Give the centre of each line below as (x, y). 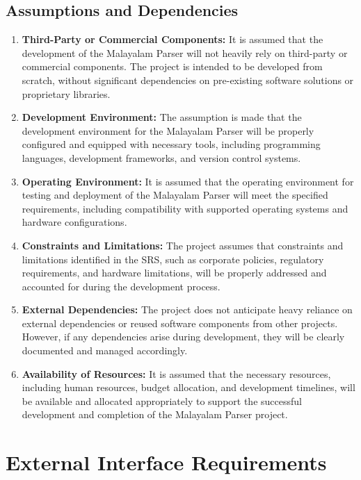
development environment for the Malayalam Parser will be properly (168, 130)
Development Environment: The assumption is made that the (162, 117)
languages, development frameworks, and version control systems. (161, 157)
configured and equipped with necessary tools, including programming (171, 144)
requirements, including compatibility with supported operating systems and (185, 208)
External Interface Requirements (166, 462)
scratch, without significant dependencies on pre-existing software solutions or (188, 80)
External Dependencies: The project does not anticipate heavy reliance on (187, 309)
